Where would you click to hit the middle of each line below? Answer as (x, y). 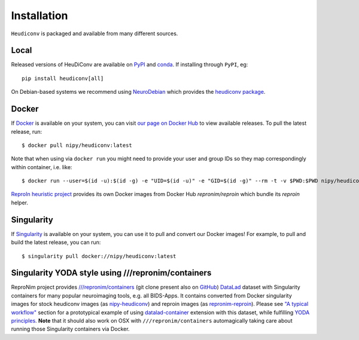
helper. (19, 203)
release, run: (27, 131)
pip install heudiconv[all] (63, 78)
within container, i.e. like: (42, 167)
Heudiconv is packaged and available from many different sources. (95, 33)
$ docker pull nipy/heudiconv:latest (77, 145)
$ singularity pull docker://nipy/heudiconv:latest (99, 256)
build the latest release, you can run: (56, 243)
